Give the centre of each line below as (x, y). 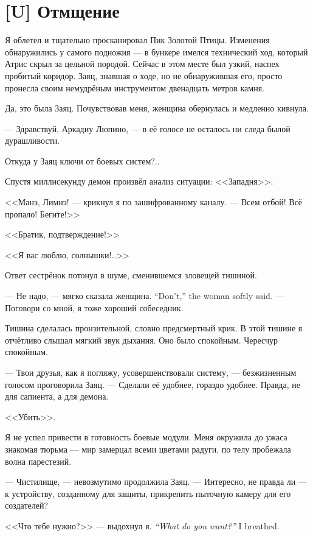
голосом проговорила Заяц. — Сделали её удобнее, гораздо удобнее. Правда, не (153, 384)
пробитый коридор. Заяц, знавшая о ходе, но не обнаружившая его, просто (144, 75)
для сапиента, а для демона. (57, 396)
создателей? (27, 505)
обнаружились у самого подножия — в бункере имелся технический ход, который (156, 51)
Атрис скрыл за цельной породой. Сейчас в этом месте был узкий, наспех (142, 64)
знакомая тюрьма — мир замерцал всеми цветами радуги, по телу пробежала (148, 449)
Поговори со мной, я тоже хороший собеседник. (94, 307)
